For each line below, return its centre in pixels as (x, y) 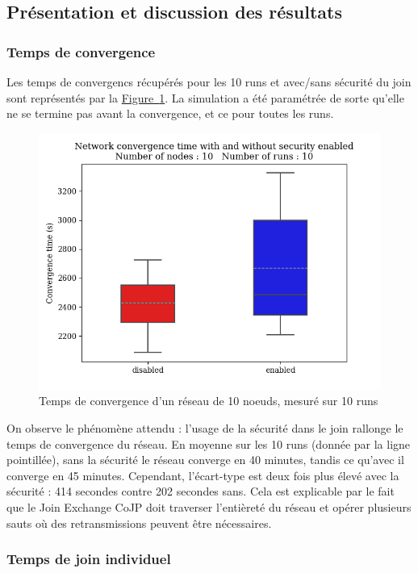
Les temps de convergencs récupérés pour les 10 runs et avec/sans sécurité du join (209, 82)
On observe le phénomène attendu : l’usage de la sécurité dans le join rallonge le (205, 427)
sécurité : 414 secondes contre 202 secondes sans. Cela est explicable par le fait (201, 491)
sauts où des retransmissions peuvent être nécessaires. (139, 523)
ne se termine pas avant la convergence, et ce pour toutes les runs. (170, 113)
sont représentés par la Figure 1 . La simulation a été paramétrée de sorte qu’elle (205, 97)
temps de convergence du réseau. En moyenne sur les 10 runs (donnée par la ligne (209, 443)
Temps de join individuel (89, 559)
